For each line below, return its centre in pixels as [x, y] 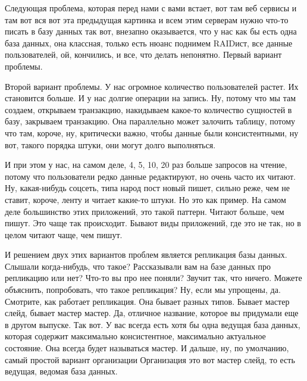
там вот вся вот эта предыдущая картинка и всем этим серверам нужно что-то [147, 19]
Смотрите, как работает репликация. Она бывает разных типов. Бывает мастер [147, 301]
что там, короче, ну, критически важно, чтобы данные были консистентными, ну [152, 132]
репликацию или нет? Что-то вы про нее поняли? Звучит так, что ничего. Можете [153, 278]
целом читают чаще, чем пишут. [64, 234]
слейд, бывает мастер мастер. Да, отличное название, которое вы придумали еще [152, 313]
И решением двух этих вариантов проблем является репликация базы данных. [146, 254]
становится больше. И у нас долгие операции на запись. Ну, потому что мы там [151, 98]
